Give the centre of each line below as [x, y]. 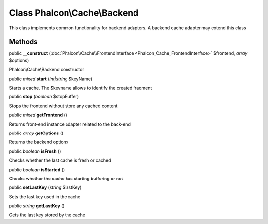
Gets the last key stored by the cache [47, 215]
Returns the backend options [39, 142]
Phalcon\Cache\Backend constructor [47, 70]
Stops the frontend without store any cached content [63, 106]
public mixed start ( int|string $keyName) [51, 79]
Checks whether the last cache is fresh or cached [60, 160]
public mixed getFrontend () [38, 115]
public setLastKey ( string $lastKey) [45, 187]
